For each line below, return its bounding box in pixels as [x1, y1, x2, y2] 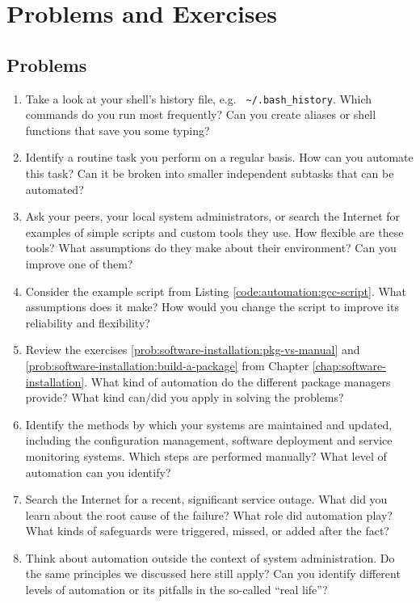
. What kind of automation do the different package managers [84, 373, 391, 390]
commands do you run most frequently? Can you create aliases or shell [25, 106, 376, 123]
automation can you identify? [25, 463, 171, 480]
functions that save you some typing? [25, 121, 210, 138]
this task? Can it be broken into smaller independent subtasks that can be [25, 165, 394, 182]
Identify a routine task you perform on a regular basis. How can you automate [25, 149, 414, 166]
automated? [25, 180, 84, 197]
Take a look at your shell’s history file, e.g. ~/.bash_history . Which [25, 90, 372, 107]
